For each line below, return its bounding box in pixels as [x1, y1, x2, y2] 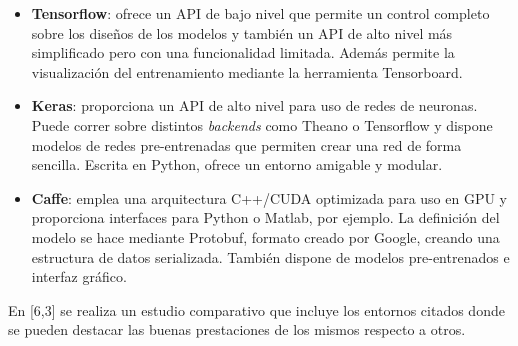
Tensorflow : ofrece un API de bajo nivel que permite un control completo [31, 3, 490, 23]
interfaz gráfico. [31, 266, 127, 287]
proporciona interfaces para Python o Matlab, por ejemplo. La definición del [31, 207, 500, 228]
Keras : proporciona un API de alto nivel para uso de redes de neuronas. [31, 95, 478, 116]
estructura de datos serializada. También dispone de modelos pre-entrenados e [31, 246, 510, 267]
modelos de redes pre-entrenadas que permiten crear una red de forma [31, 134, 462, 155]
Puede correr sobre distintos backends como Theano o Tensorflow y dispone [31, 114, 493, 135]
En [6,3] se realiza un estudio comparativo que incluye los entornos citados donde [8, 299, 505, 320]
